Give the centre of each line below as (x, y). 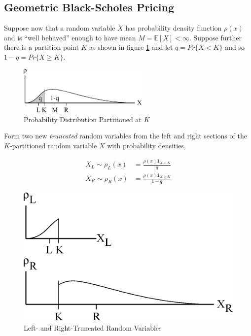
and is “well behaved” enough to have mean (70, 37)
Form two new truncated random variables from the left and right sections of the (125, 136)
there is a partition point (41, 47)
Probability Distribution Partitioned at (83, 119)
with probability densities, (146, 145)
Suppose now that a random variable (60, 28)
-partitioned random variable (53, 145)
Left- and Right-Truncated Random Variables (93, 327)
